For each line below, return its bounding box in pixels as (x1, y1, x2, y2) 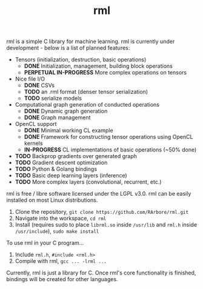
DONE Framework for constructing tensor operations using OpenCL (24, 133, 193, 141)
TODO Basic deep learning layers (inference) (15, 172, 127, 179)
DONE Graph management (24, 114, 91, 121)
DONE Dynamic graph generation (24, 107, 108, 115)
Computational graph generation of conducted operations (15, 101, 159, 108)
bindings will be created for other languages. (6, 276, 118, 283)
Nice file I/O (15, 75, 45, 82)
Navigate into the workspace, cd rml (15, 214, 107, 222)
